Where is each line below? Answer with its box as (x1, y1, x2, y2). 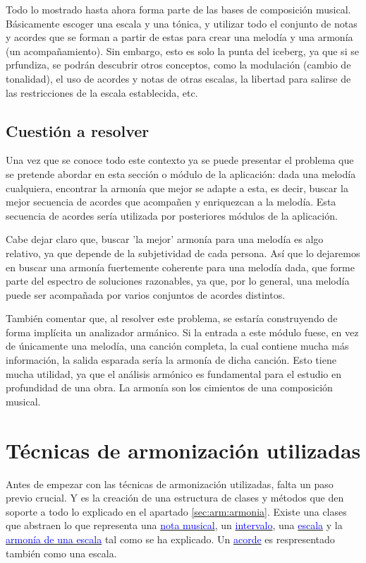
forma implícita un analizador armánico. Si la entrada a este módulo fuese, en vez (6, 324, 359, 339)
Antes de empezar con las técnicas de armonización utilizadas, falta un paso (6, 476, 334, 491)
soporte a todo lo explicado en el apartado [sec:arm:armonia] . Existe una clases (6, 504, 347, 518)
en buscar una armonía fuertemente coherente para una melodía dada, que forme (6, 259, 355, 274)
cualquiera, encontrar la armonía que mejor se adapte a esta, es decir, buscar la (6, 180, 348, 195)
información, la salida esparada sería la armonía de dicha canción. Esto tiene (6, 352, 336, 367)
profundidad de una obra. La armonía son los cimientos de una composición (6, 380, 333, 395)
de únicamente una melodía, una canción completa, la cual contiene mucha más (6, 338, 349, 353)
